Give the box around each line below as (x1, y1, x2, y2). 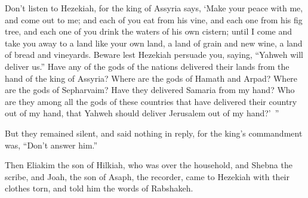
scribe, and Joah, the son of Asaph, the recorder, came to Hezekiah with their (5, 170, 289, 182)
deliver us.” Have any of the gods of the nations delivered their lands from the (5, 60, 289, 72)
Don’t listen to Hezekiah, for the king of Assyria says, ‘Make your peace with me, (5, 2, 303, 14)
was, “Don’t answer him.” (5, 138, 98, 151)
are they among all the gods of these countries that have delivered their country (5, 95, 297, 107)
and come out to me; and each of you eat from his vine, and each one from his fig (5, 13, 303, 26)
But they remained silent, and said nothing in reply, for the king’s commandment (5, 126, 303, 139)
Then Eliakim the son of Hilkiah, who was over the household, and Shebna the (5, 159, 292, 171)
